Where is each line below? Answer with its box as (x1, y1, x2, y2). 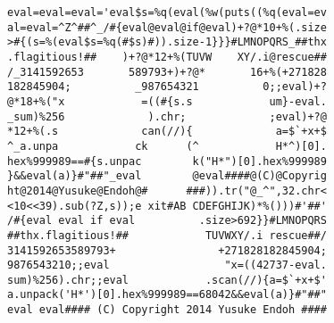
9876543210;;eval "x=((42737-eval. (7, 259, 327, 272)
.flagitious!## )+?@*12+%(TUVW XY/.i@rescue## (7, 50, 327, 63)
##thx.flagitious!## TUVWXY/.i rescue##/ (7, 228, 327, 242)
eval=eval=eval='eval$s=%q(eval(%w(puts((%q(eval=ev (7, 6, 327, 19)
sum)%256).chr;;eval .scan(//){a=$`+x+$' (7, 273, 327, 286)
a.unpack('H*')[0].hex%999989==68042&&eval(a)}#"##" (7, 288, 327, 302)
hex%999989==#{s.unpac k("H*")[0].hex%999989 (7, 154, 327, 168)
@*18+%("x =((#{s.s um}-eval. (7, 95, 327, 108)
